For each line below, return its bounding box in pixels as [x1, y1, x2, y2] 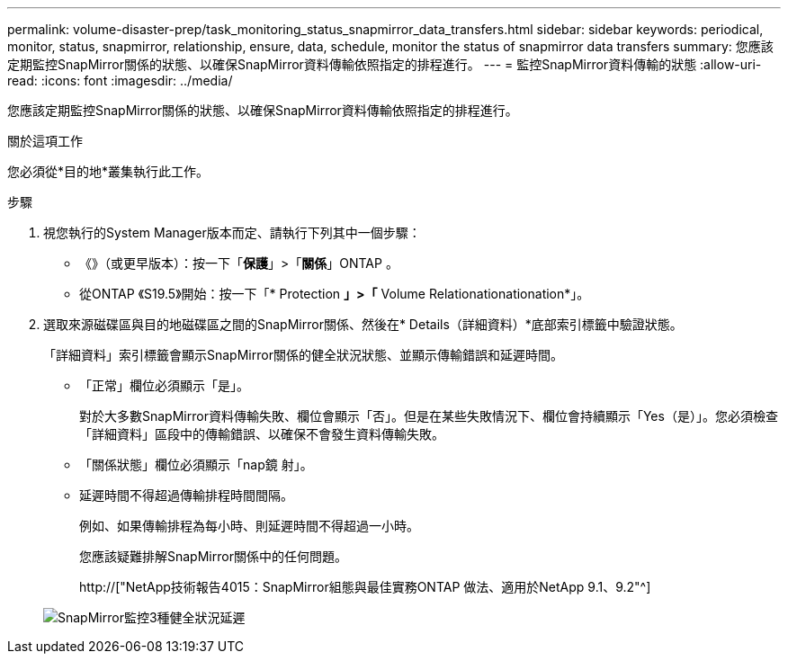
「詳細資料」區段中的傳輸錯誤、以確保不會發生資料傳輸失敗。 [79, 426, 444, 442]
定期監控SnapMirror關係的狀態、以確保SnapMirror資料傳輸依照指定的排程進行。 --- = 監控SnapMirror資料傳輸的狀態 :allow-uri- [7, 57, 762, 72]
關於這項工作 [7, 133, 83, 148]
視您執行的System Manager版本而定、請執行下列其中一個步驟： [43, 225, 421, 240]
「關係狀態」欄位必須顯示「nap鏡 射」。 [79, 457, 313, 472]
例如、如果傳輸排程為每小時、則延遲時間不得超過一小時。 [79, 518, 419, 533]
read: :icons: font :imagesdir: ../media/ [7, 73, 233, 88]
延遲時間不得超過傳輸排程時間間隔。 [79, 487, 293, 503]
